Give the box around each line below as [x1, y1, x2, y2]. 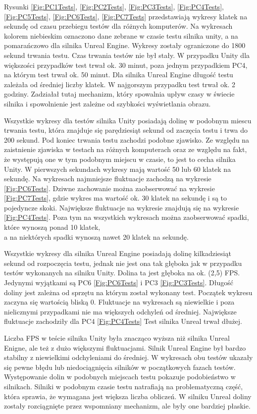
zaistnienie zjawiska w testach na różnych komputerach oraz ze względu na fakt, [4, 144, 247, 155]
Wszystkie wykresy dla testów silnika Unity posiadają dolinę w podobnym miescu [4, 115, 252, 125]
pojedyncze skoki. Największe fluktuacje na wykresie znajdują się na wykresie [4, 202, 239, 212]
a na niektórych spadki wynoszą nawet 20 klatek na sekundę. [4, 231, 189, 242]
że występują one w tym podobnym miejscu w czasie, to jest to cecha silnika [4, 154, 236, 164]
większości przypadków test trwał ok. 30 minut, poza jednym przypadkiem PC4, [4, 59, 248, 70]
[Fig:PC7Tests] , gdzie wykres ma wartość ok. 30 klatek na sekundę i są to [4, 193, 227, 203]
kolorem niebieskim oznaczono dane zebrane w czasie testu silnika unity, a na [4, 30, 238, 41]
